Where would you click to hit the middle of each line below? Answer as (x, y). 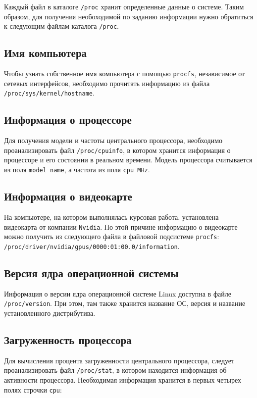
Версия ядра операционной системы (91, 273)
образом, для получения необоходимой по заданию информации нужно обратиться (129, 16)
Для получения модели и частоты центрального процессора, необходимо (113, 140)
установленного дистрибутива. (50, 313)
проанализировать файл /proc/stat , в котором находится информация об (115, 370)
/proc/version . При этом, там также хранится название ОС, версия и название (125, 303)
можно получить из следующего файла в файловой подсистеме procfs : (112, 236)
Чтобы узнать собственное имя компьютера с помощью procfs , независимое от (125, 74)
